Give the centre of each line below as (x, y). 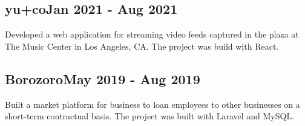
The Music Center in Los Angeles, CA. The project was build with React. (142, 46)
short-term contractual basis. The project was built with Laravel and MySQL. (150, 116)
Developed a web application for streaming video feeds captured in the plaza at (152, 34)
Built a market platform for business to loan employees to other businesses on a (152, 104)
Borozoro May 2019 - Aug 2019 (103, 78)
